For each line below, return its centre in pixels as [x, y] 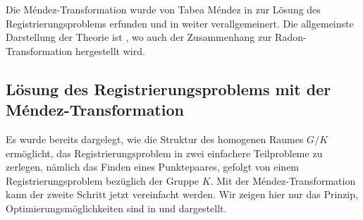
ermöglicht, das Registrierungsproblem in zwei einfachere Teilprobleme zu [164, 153]
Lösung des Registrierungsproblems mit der [168, 88]
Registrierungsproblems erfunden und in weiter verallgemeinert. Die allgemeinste [180, 23]
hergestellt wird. [110, 50]
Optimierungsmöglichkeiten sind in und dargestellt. [116, 208]
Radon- [291, 37]
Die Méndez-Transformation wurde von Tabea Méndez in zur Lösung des [163, 9]
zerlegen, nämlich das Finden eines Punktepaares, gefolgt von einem [153, 167]
